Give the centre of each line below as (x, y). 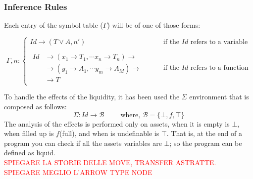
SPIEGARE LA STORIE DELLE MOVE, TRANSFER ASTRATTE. (110, 162)
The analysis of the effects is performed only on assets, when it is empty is (117, 123)
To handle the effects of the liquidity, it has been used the (92, 97)
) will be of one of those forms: (154, 25)
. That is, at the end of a (204, 133)
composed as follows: (35, 107)
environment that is (219, 97)
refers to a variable (219, 42)
